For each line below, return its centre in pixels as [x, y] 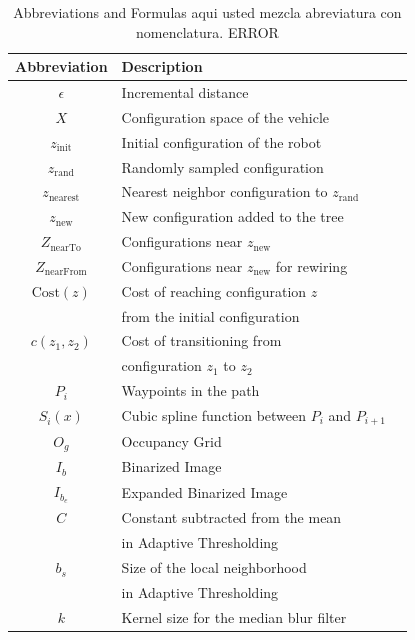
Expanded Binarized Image [204, 491]
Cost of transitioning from [201, 340]
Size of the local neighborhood [214, 567]
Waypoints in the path [190, 390]
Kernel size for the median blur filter [234, 616]
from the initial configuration [210, 315]
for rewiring [311, 265]
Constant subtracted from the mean [231, 517]
